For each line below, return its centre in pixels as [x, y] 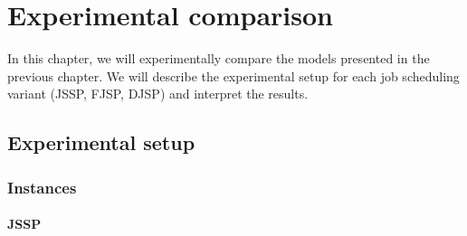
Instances [42, 187]
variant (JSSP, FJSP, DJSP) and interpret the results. [158, 94]
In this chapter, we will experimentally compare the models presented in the [219, 58]
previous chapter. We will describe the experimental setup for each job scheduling [233, 76]
